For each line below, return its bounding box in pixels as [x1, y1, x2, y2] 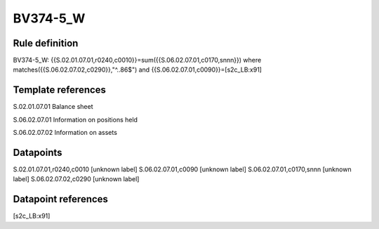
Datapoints [13, 146, 62, 158]
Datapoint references [13, 193, 109, 205]
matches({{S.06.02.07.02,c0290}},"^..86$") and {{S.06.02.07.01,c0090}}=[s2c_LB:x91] [13, 65, 262, 74]
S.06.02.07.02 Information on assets [13, 129, 117, 137]
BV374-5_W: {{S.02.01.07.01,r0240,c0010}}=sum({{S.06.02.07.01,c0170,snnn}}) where [13, 56, 262, 65]
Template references [13, 84, 107, 96]
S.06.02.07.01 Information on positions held [13, 115, 138, 124]
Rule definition [13, 37, 79, 49]
